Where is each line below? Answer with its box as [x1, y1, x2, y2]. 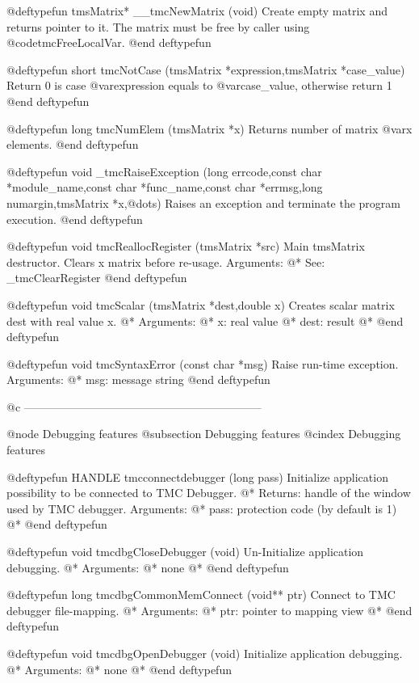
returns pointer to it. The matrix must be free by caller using [6, 18, 310, 35]
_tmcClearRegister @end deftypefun [6, 269, 187, 286]
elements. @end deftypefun [6, 136, 139, 153]
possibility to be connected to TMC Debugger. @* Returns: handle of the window [6, 484, 411, 501]
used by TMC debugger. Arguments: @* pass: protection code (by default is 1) [6, 500, 397, 516]
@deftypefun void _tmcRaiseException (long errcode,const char [6, 162, 322, 179]
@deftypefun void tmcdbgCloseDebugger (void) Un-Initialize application [6, 543, 364, 560]
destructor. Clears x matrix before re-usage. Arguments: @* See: [6, 253, 325, 270]
